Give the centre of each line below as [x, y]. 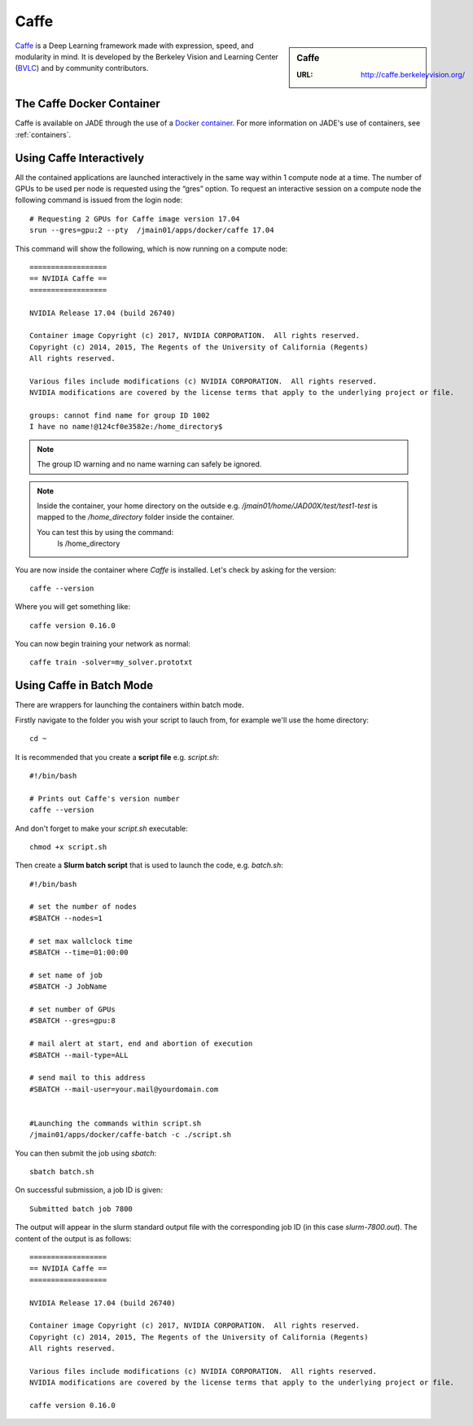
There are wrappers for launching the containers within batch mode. [129, 705]
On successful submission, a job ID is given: [89, 1190]
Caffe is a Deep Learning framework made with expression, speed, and [134, 46]
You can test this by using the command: [105, 532]
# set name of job [66, 975]
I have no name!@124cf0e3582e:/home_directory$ [126, 427]
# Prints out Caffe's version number [105, 799]
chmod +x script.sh [68, 847]
